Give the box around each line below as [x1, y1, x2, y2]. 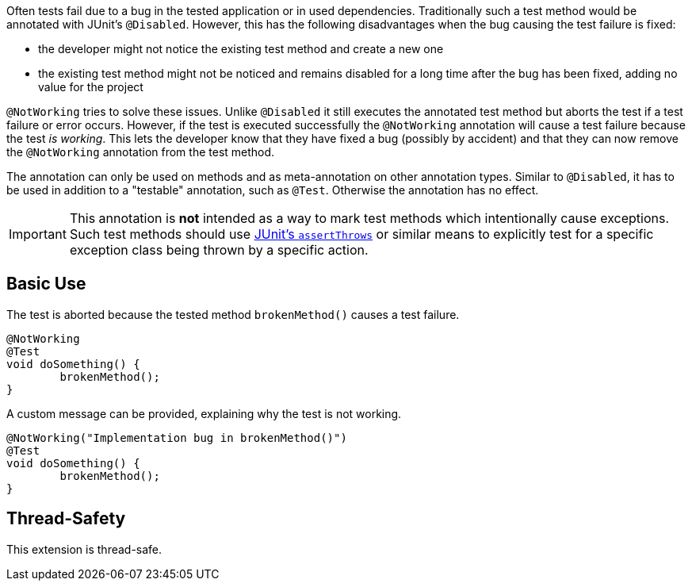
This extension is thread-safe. [6, 542, 162, 556]
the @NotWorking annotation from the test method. [6, 145, 275, 159]
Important [9, 226, 67, 242]
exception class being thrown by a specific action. [69, 242, 369, 258]
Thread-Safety [6, 508, 126, 529]
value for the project [38, 80, 143, 94]
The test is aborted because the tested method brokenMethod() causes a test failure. [6, 307, 460, 321]
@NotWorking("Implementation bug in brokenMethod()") [6, 431, 347, 444]
